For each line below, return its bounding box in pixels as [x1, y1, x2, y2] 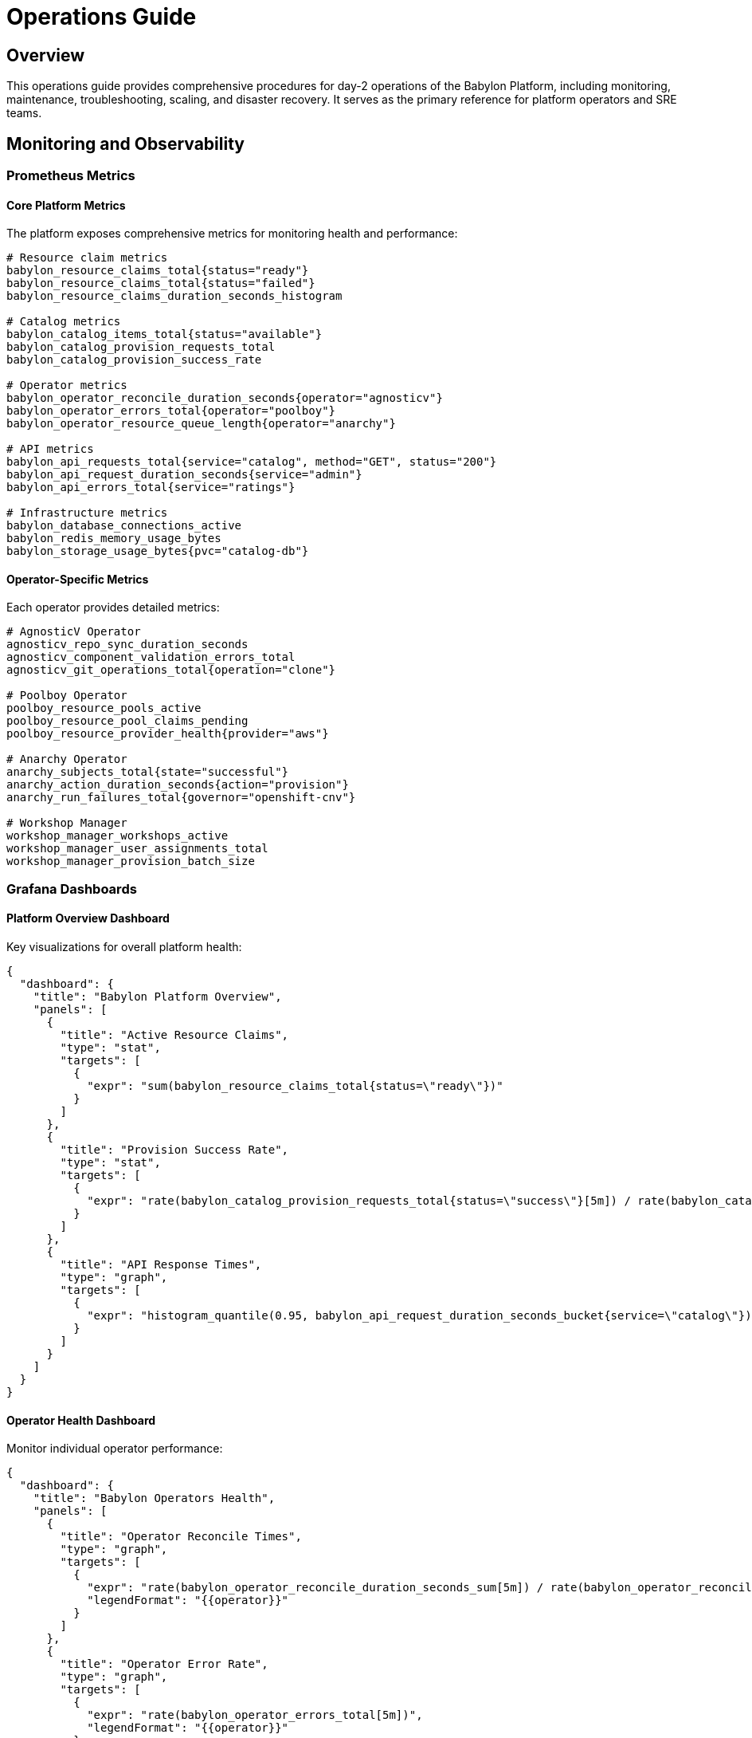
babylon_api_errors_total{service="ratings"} [6, 481, 296, 494]
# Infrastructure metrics [6, 506, 168, 520]
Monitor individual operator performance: [6, 1441, 223, 1456]
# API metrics [6, 442, 94, 456]
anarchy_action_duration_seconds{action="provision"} [6, 778, 349, 792]
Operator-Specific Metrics [6, 572, 149, 586]
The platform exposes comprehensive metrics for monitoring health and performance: [6, 226, 458, 241]
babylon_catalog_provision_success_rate [6, 353, 262, 367]
